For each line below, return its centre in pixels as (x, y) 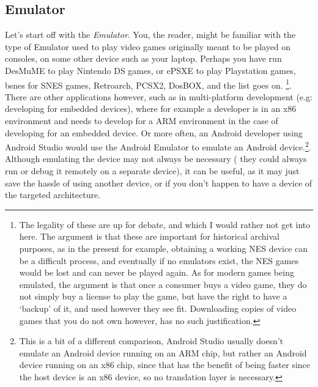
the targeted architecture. (53, 195)
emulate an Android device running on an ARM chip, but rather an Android (163, 352)
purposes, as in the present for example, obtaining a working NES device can (164, 249)
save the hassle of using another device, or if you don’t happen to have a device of (159, 182)
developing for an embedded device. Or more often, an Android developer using (154, 132)
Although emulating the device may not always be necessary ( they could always (156, 159)
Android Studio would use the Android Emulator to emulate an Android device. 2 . (158, 146)
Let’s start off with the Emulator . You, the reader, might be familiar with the (150, 35)
